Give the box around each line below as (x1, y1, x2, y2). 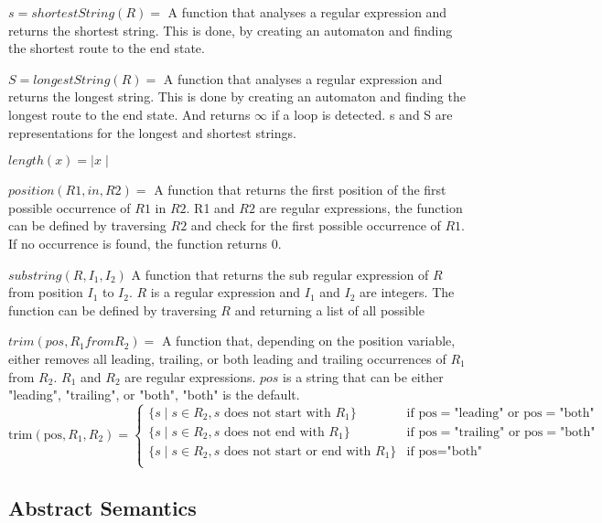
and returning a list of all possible (234, 300, 425, 319)
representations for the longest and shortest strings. (8, 123, 296, 142)
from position (8, 283, 83, 302)
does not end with (223, 425, 325, 439)
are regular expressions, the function (259, 197, 463, 217)
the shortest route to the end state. (8, 38, 205, 58)
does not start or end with (223, 445, 371, 459)
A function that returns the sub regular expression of (131, 264, 429, 283)
